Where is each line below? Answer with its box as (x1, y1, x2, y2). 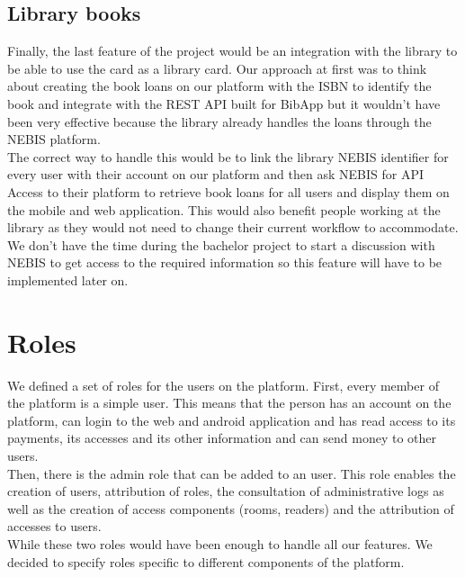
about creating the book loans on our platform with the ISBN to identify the (7, 77, 432, 95)
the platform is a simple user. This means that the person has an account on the (7, 393, 452, 412)
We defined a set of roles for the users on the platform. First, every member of (7, 375, 439, 394)
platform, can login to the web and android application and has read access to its (7, 410, 456, 429)
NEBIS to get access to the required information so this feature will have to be (7, 253, 443, 272)
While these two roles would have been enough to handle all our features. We (7, 534, 433, 553)
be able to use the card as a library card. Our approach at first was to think (7, 59, 427, 77)
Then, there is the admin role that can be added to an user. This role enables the (7, 464, 456, 482)
